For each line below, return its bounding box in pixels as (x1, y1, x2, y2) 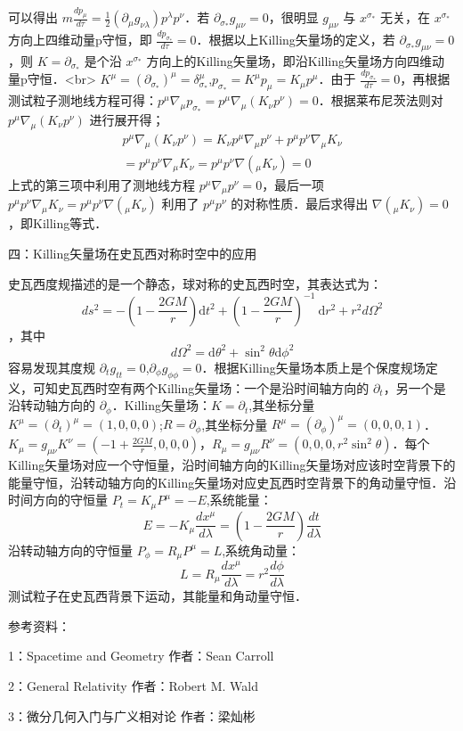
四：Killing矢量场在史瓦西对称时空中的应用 (8, 244, 257, 263)
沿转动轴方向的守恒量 (8, 540, 133, 559)
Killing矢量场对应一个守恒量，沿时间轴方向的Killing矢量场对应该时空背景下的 (8, 455, 456, 473)
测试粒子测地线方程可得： (8, 91, 158, 110)
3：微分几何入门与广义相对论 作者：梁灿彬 (8, 706, 256, 725)
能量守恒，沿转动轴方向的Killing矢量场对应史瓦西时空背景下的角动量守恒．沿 (8, 472, 457, 491)
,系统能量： (206, 490, 272, 509)
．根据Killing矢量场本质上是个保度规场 (201, 357, 426, 376)
